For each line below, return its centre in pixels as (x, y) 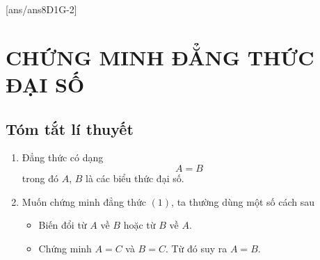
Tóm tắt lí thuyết (70, 128)
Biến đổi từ (63, 225)
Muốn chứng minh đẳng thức (84, 201)
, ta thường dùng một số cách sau (243, 201)
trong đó (40, 178)
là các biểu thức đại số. (135, 178)
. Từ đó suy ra (196, 248)
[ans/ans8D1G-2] (41, 9)
